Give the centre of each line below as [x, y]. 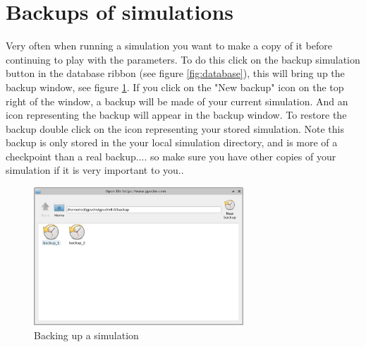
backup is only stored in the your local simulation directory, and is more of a [172, 142]
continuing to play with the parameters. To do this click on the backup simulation [183, 59]
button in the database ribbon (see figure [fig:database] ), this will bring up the [175, 73]
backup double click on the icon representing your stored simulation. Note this [175, 128]
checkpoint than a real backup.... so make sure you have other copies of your [171, 156]
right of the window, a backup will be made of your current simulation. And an [177, 101]
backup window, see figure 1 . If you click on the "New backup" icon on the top [175, 87]
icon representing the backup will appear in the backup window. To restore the [176, 115]
